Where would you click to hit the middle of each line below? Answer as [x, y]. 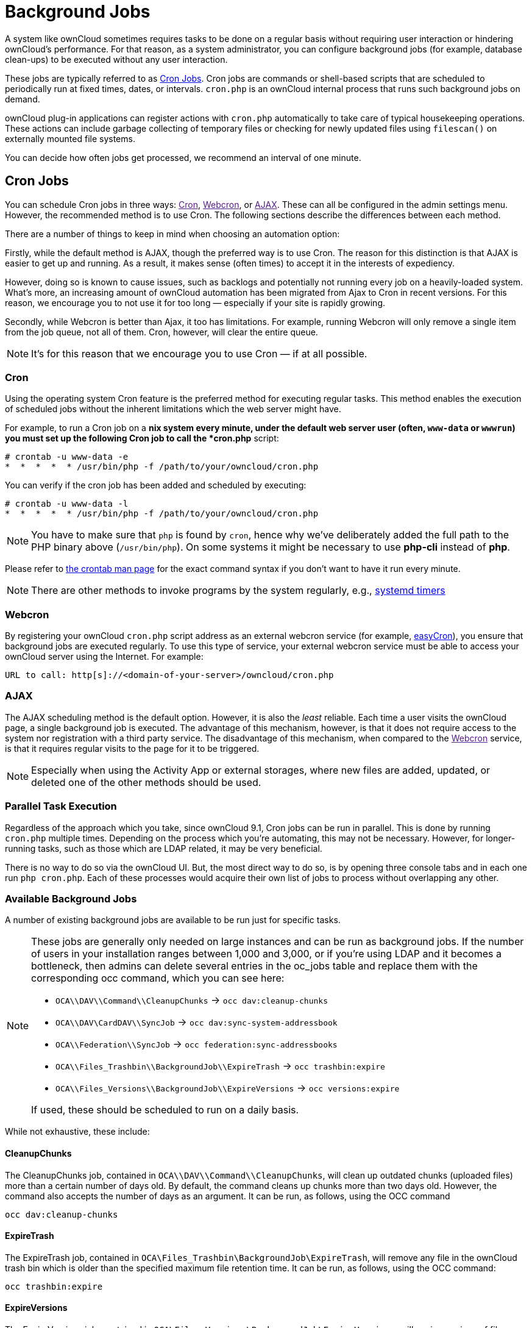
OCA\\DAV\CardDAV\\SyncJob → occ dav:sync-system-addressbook [197, 1022]
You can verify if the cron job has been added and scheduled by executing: [156, 485]
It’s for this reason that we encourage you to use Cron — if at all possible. [199, 353]
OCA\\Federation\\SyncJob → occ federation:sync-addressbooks [197, 1044]
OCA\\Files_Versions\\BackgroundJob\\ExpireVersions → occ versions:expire [228, 1088]
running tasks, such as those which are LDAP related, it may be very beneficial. [164, 848]
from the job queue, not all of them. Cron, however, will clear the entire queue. [161, 332]
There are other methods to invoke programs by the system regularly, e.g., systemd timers [238, 591]
